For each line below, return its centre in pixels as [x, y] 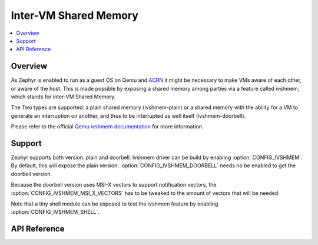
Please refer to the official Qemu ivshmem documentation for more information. [107, 127]
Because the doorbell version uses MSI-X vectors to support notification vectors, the [114, 185]
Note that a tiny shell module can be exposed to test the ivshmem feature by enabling [115, 204]
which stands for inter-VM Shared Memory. [63, 97]
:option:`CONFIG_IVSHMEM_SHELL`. [55, 212]
